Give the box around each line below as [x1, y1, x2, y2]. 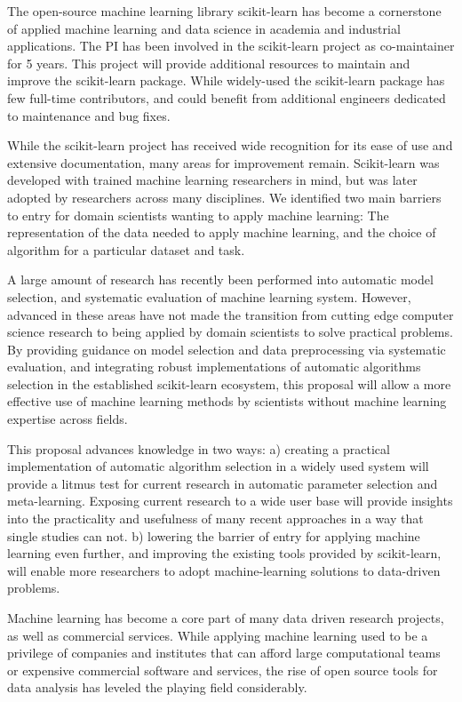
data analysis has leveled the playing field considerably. [7, 678, 307, 697]
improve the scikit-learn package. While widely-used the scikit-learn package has [7, 71, 445, 90]
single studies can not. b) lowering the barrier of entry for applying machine [7, 526, 420, 545]
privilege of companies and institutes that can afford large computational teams [7, 643, 441, 662]
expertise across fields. [7, 410, 128, 428]
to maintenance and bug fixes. [7, 106, 171, 124]
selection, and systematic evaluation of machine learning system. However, [7, 287, 411, 306]
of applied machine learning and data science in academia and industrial [7, 19, 401, 37]
